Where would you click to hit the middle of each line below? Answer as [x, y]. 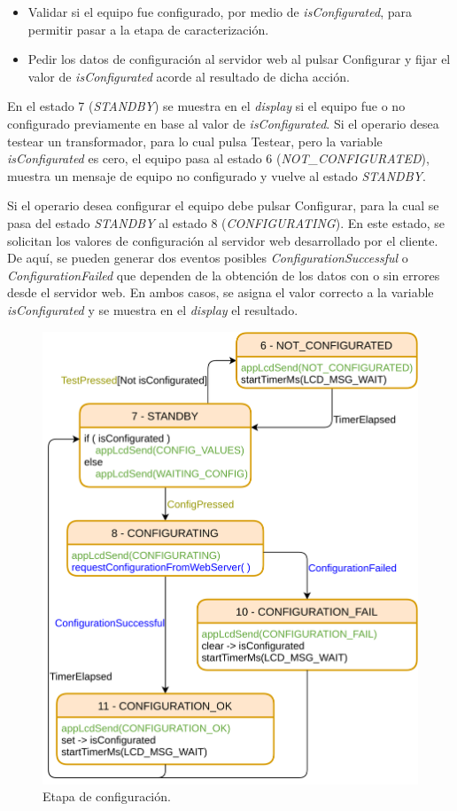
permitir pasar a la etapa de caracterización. [148, 29]
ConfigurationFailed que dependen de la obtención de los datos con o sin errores [224, 275]
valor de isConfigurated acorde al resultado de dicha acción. [189, 76]
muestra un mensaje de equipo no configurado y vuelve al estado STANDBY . [217, 175]
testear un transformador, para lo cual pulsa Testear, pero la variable [195, 141]
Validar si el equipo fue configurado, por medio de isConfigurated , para [220, 12]
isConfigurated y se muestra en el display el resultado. [153, 309]
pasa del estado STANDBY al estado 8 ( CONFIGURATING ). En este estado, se [226, 222]
